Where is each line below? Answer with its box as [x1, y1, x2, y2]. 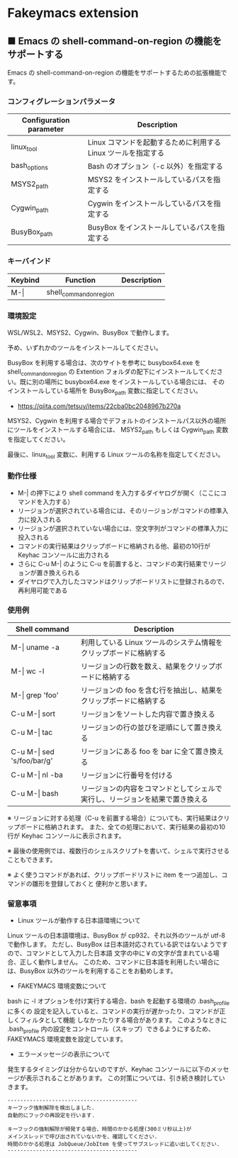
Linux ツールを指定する [87, 148, 165, 158]
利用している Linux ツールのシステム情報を [80, 637, 223, 647]
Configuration [21, 116, 70, 125]
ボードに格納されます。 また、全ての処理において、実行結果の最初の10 [19, 822, 225, 831]
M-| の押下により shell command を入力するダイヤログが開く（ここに [17, 488, 221, 497]
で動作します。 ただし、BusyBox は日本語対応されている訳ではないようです [7, 940, 228, 949]
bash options [11, 160, 48, 172]
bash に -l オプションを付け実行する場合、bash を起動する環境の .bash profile [7, 997, 230, 1007]
